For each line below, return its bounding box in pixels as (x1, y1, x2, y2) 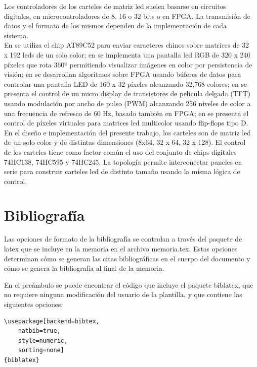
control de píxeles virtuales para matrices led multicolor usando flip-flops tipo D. (4, 118, 248, 128)
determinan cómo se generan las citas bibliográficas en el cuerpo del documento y (4, 253, 251, 263)
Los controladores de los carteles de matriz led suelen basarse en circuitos (4, 1, 226, 11)
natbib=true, (18, 327, 61, 335)
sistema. (4, 30, 29, 40)
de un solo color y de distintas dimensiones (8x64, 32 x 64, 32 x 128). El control (4, 137, 246, 147)
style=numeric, (18, 337, 68, 344)
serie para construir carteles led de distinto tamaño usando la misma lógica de (4, 166, 240, 177)
